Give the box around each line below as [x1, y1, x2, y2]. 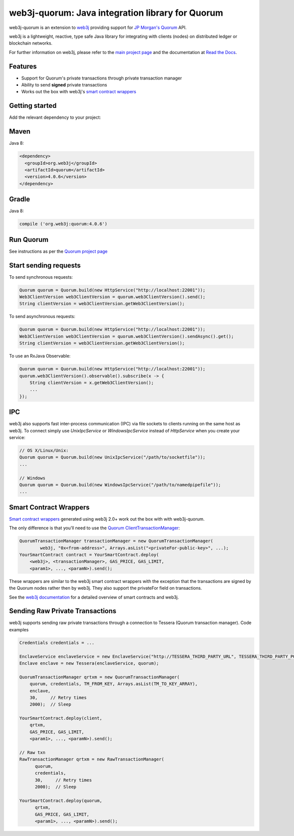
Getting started [9, 102, 57, 110]
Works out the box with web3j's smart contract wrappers [21, 89, 137, 95]
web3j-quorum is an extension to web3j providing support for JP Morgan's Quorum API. [9, 25, 187, 30]
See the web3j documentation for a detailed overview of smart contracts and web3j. [9, 594, 179, 600]
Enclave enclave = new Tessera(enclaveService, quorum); [19, 660, 159, 666]
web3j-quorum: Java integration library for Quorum [9, 7, 223, 18]
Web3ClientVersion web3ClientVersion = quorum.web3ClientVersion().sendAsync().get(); [19, 334, 234, 339]
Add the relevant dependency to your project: [9, 114, 101, 120]
